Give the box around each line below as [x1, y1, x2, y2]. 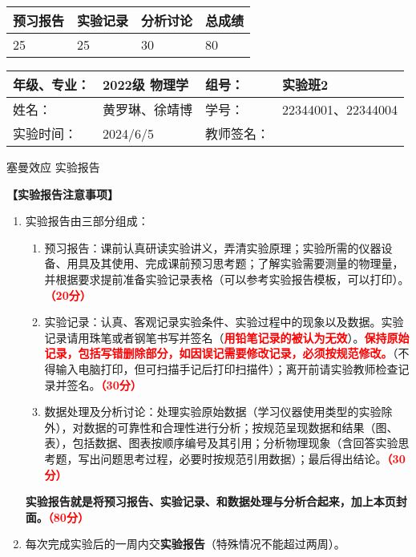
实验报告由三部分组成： [25, 212, 149, 229]
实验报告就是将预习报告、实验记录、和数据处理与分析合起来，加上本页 [25, 493, 396, 510]
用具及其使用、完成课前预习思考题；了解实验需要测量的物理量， [67, 255, 404, 272]
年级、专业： [13, 75, 91, 94]
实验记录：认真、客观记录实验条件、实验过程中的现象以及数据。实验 [44, 313, 404, 330]
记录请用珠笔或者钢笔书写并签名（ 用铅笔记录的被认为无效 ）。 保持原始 [44, 329, 410, 345]
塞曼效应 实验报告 [6, 159, 100, 175]
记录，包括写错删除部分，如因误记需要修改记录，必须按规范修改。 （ [44, 345, 398, 361]
